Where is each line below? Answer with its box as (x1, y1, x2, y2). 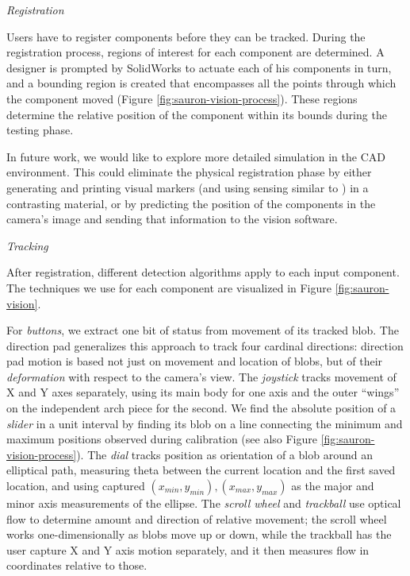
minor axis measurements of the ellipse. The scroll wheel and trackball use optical (6, 495, 401, 512)
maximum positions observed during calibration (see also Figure (6, 431, 317, 447)
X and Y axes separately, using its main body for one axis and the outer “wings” (6, 384, 400, 400)
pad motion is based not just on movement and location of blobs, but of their (6, 353, 383, 369)
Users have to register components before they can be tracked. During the (6, 28, 366, 44)
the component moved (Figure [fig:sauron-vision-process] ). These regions (6, 90, 358, 106)
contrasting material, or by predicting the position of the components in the (6, 195, 376, 211)
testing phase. (6, 122, 74, 138)
